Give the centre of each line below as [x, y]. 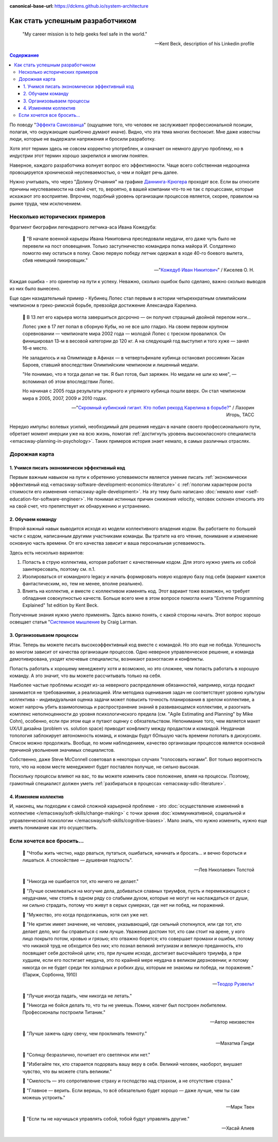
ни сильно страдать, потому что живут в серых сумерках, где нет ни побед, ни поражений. [124, 905]
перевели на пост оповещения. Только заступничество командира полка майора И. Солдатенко [129, 246]
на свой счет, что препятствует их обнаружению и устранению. [80, 506]
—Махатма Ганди [235, 1043]
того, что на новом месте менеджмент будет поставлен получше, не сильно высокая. [105, 767]
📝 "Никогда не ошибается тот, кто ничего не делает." [81, 881]
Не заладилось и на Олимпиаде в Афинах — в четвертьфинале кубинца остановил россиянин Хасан [133, 357]
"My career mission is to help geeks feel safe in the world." [85, 34]
